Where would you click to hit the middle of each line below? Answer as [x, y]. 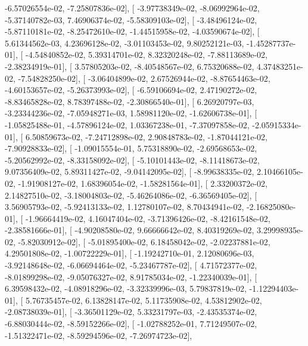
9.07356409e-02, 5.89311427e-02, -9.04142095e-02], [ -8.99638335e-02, [130, 172]
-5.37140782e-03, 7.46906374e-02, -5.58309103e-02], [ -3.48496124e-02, [131, 19]
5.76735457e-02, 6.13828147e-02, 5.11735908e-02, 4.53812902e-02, [144, 300]
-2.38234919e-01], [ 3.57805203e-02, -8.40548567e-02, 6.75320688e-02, [130, 66]
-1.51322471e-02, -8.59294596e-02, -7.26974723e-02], [99, 335]
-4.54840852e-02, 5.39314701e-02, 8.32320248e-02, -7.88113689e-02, [146, 55]
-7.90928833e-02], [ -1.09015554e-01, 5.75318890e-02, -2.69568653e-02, [131, 148]
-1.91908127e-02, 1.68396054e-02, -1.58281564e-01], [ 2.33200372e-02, [143, 183]
